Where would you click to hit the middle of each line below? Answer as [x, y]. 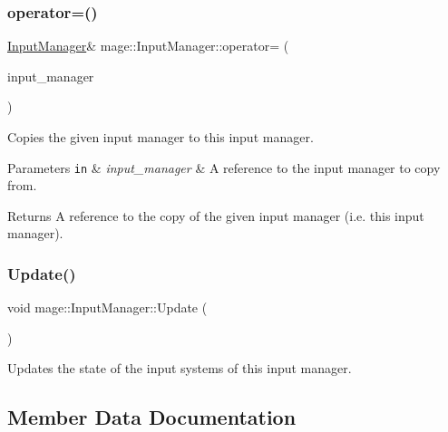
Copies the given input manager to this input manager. [161, 137]
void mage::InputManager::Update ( [107, 307]
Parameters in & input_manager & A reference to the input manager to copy [224, 167]
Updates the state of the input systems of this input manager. [180, 368]
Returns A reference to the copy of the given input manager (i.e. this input [216, 215]
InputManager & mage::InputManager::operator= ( [148, 46]
